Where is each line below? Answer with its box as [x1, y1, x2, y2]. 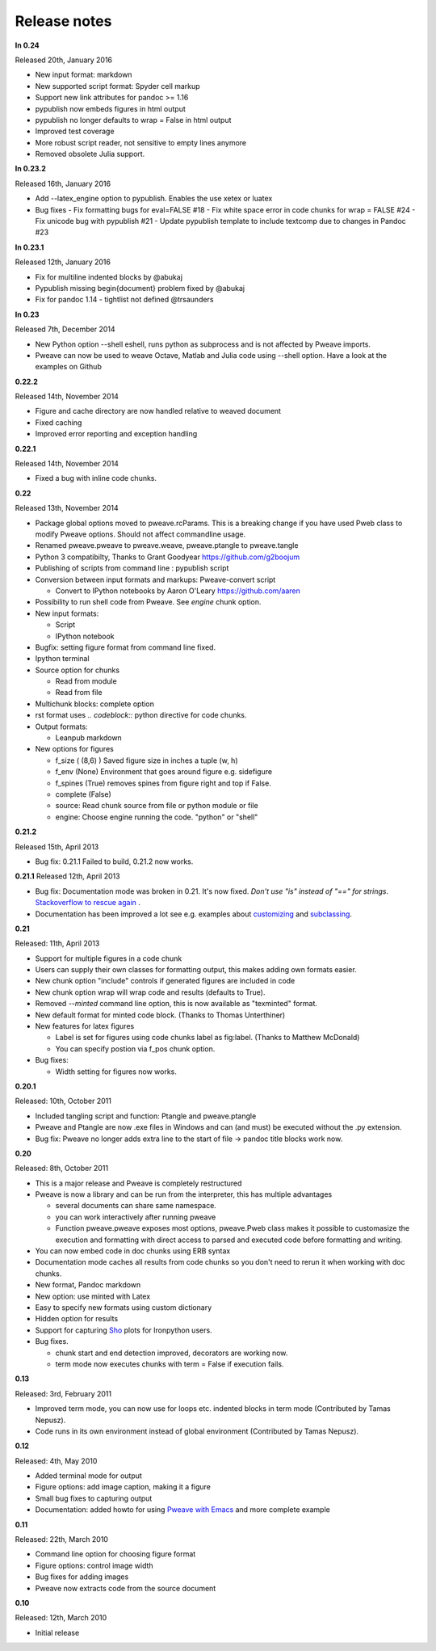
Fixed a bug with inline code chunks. [35, 474, 157, 483]
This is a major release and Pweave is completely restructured [35, 1178, 242, 1188]
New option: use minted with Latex [35, 1291, 151, 1301]
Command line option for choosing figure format [35, 1549, 196, 1559]
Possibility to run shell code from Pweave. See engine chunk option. [35, 597, 262, 607]
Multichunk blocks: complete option [35, 699, 155, 709]
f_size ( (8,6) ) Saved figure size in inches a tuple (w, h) [55, 756, 238, 765]
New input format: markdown [35, 69, 132, 80]
